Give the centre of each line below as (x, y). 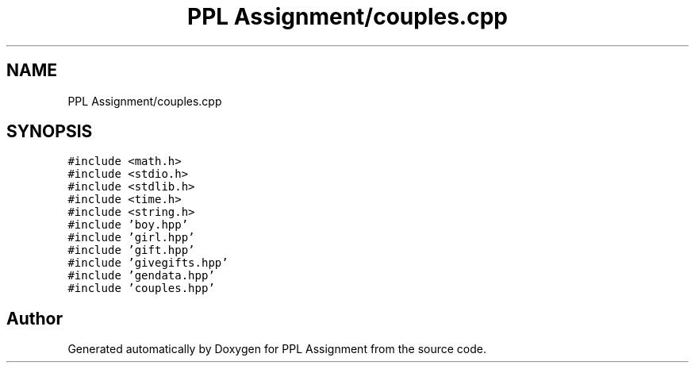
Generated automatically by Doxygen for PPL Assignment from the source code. (277, 349)
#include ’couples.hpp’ (141, 288)
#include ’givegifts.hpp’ (148, 263)
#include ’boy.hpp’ (128, 225)
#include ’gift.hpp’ (131, 250)
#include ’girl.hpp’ (131, 238)
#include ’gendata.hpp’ (141, 276)
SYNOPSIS (50, 132)
